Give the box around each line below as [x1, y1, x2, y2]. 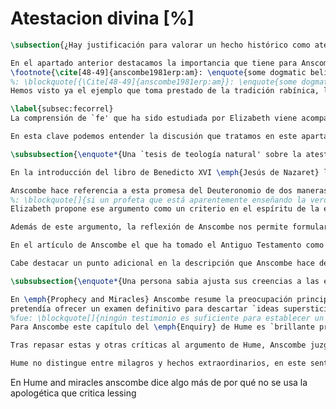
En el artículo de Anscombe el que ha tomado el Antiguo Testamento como [10, 240, 325, 251]
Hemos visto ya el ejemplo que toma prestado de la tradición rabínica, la [10, 86, 333, 96]
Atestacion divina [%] [10, 7, 195, 30]
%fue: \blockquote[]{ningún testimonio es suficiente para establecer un [10, 313, 325, 323]
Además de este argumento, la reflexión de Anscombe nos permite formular [10, 222, 329, 232]
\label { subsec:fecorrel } [10, 104, 114, 114]
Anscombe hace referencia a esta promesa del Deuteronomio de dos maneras [10, 185, 329, 196]
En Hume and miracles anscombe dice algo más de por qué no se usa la [10, 377, 308, 389]
